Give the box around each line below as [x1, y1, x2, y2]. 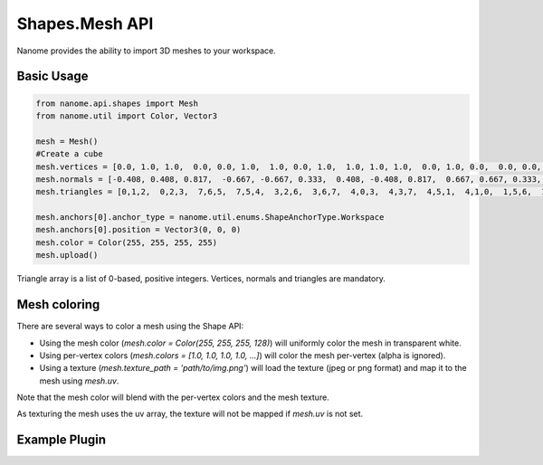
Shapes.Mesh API [16, 14, 154, 33]
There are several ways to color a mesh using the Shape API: [16, 321, 244, 332]
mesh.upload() [35, 250, 99, 261]
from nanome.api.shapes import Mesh [35, 98, 199, 109]
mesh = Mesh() [35, 136, 99, 147]
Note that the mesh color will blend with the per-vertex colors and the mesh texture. [16, 392, 329, 403]
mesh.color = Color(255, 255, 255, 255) [35, 237, 217, 248]
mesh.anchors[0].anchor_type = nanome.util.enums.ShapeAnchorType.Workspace [35, 213, 385, 223]
